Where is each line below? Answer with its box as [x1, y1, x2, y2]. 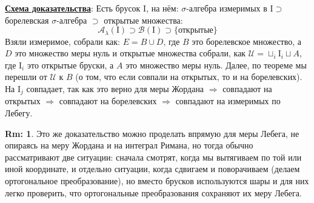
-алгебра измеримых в [186, 2, 267, 14]
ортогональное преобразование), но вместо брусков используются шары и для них [5, 175, 309, 187]
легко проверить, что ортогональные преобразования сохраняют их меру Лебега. [5, 186, 302, 199]
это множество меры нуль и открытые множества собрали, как [15, 47, 246, 59]
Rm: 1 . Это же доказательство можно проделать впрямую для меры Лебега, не [5, 127, 299, 139]
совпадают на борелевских [59, 95, 157, 107]
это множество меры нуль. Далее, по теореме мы [125, 58, 307, 71]
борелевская [5, 13, 49, 26]
